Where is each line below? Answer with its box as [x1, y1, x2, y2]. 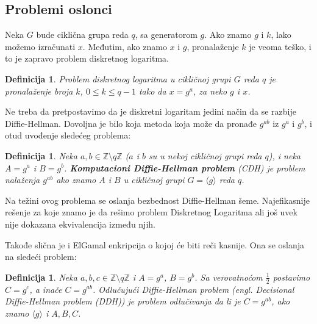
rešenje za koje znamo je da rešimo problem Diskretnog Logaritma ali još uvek [5, 206, 297, 218]
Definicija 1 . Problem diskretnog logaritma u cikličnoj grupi [5, 72, 231, 85]
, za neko [193, 84, 227, 97]
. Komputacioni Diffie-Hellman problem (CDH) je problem [64, 161, 305, 174]
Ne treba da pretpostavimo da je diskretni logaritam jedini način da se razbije [5, 105, 297, 118]
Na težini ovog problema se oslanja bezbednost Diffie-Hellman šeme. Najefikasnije [5, 193, 310, 206]
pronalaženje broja [5, 84, 73, 97]
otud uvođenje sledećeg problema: [5, 129, 131, 142]
